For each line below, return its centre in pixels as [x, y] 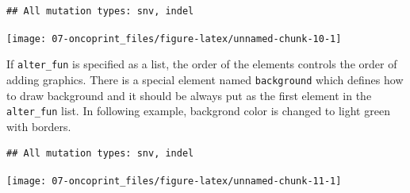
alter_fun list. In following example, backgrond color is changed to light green [198, 111]
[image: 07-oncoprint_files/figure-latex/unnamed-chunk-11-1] [174, 181]
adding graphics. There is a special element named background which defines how [205, 79]
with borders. [39, 126]
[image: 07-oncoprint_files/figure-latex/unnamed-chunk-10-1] [174, 39]
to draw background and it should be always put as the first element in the [189, 95]
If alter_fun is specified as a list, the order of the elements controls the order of [202, 64]
